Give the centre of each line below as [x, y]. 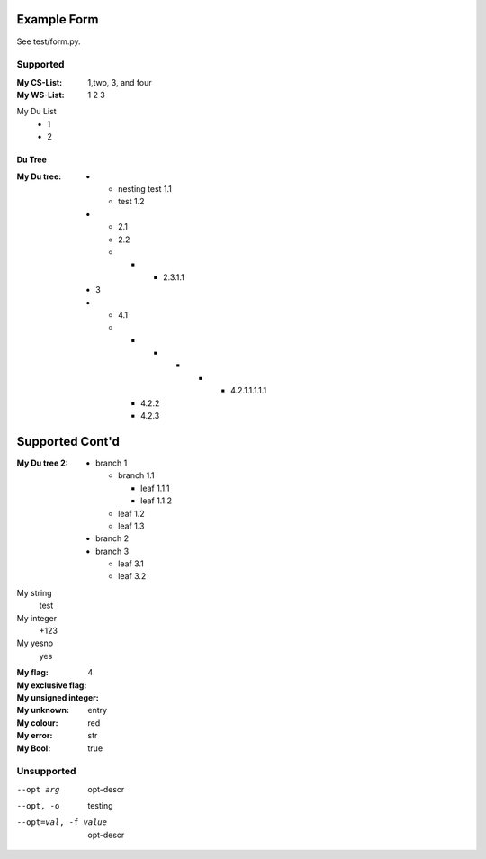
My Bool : [34, 748]
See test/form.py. [49, 41]
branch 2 [112, 538]
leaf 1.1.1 [155, 488]
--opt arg [38, 789]
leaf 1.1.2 [157, 501]
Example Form [58, 19]
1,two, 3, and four [120, 82]
